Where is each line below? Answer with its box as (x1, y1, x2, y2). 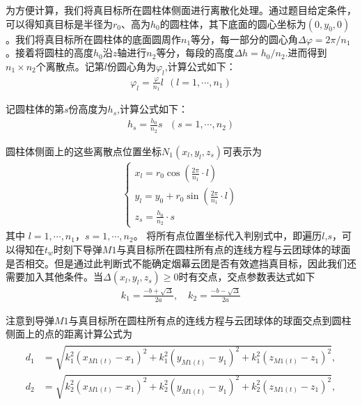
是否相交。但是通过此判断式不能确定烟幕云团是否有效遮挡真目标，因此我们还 (6, 255, 356, 270)
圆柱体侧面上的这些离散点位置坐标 (6, 143, 162, 158)
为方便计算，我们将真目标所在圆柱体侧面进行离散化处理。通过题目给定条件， (6, 3, 356, 17)
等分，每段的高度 (156, 45, 235, 60)
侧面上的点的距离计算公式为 (6, 326, 132, 341)
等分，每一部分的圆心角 (191, 31, 299, 46)
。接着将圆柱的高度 (6, 45, 93, 60)
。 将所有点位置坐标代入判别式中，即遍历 (133, 228, 322, 243)
